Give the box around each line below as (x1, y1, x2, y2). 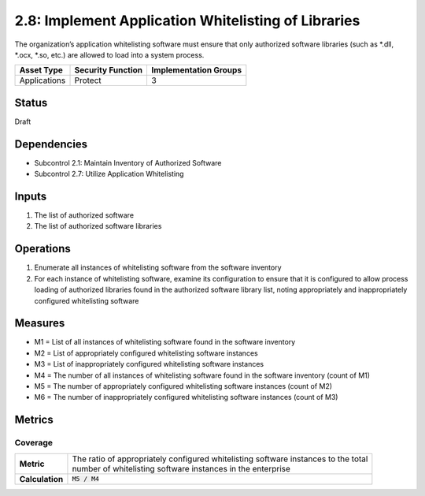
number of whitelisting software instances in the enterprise (72, 463, 291, 474)
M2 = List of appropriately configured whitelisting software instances (34, 348, 259, 358)
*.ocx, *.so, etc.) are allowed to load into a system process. (14, 50, 205, 59)
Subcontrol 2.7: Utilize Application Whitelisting (34, 170, 184, 179)
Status (14, 95, 48, 110)
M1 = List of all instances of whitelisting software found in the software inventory (34, 338, 296, 347)
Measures (14, 316, 65, 330)
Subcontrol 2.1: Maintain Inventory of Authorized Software (34, 158, 222, 167)
